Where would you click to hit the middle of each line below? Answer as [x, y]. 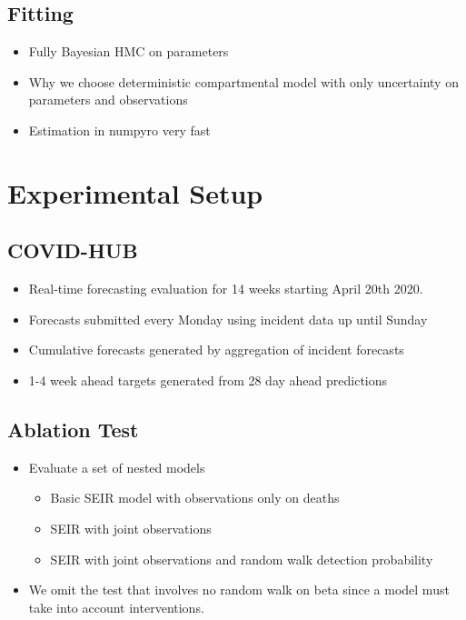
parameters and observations [108, 100]
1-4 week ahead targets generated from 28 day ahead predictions [208, 380]
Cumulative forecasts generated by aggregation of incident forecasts [216, 350]
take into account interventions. [116, 607]
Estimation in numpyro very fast [119, 130]
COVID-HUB [73, 250]
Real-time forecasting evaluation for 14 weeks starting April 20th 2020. [226, 289]
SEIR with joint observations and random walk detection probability [242, 559]
